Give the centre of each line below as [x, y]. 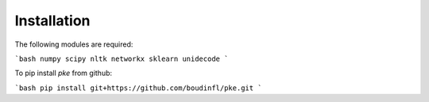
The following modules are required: [74, 44]
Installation [52, 21]
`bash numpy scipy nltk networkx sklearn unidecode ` [122, 59]
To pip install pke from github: [64, 73]
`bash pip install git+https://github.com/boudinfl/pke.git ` [138, 88]
